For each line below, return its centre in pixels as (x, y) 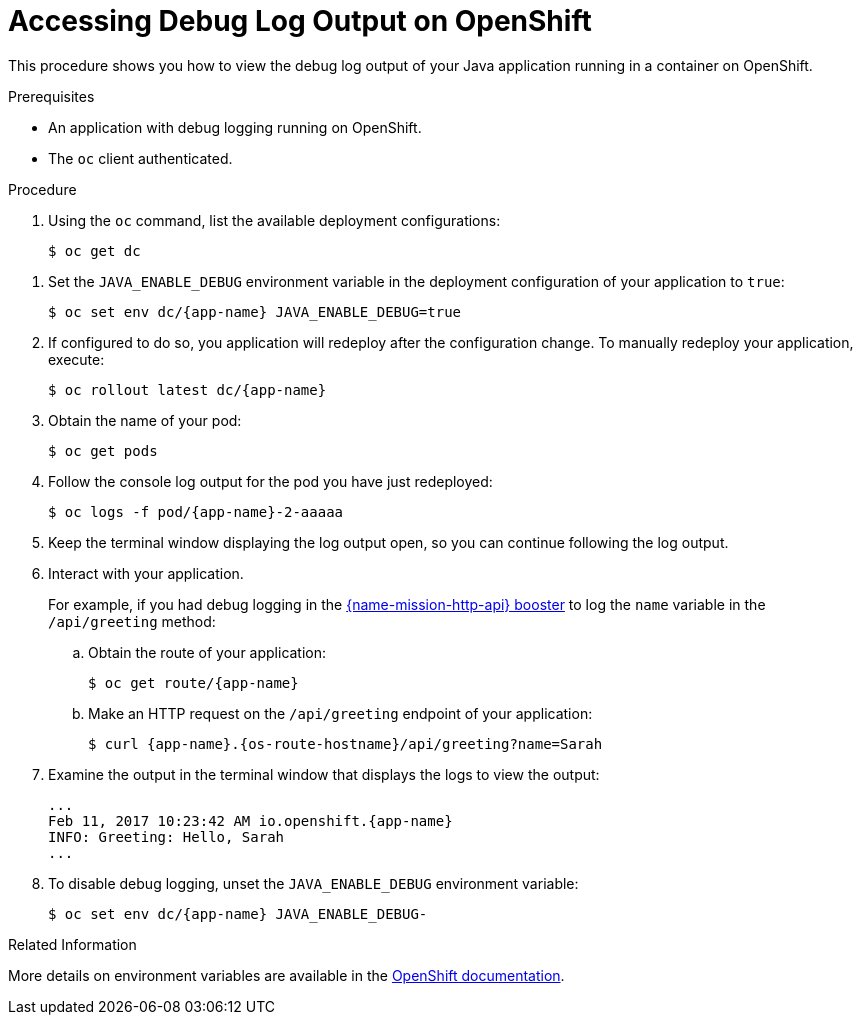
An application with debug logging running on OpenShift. (235, 127)
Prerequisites (51, 96)
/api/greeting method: (132, 621)
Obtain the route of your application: (207, 652)
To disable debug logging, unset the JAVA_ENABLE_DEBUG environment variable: (313, 883)
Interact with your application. (146, 573)
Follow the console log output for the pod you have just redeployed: (270, 481)
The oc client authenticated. (140, 158)
